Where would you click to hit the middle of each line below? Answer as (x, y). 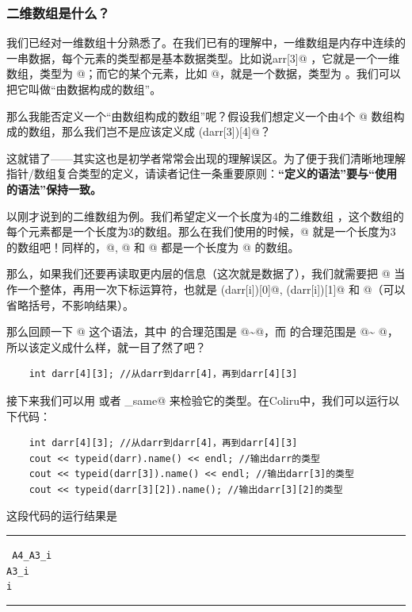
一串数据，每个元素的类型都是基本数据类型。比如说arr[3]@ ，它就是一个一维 (203, 58)
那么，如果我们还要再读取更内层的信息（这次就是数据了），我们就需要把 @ (198, 273)
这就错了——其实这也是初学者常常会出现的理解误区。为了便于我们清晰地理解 (206, 158)
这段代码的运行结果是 (62, 516)
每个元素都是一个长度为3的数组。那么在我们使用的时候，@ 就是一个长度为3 (201, 231)
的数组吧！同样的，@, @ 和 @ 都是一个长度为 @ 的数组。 (153, 246)
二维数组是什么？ (58, 12)
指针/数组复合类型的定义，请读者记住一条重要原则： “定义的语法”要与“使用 (202, 173)
